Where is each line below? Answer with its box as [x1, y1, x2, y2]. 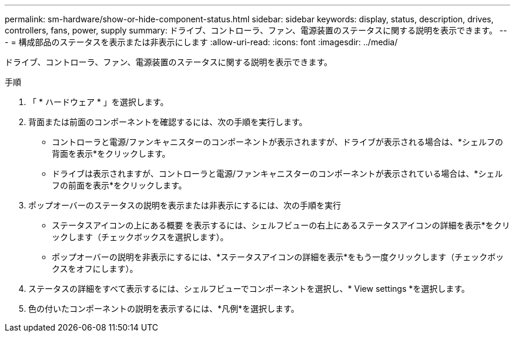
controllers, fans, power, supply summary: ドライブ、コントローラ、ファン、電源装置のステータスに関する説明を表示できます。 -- [5, 25, 507, 35]
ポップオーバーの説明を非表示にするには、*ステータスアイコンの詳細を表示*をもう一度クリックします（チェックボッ [52, 252, 504, 262]
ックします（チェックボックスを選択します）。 [52, 232, 229, 242]
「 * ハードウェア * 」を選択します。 [28, 97, 169, 107]
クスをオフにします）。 [52, 264, 138, 274]
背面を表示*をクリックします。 [52, 149, 170, 159]
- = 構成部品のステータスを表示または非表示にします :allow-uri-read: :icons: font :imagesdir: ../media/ [5, 37, 398, 47]
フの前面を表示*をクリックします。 [52, 180, 187, 190]
